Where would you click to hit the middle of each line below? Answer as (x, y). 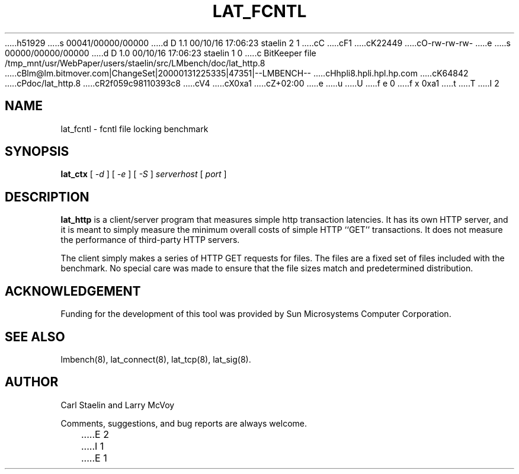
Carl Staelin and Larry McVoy (118, 405)
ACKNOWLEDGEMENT (73, 291)
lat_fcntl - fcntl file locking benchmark (134, 129)
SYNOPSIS (37, 152)
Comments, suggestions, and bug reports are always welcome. (184, 423)
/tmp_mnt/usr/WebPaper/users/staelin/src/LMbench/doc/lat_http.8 (135, 63)
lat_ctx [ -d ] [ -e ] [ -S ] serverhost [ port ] (144, 174)
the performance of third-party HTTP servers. (150, 240)
